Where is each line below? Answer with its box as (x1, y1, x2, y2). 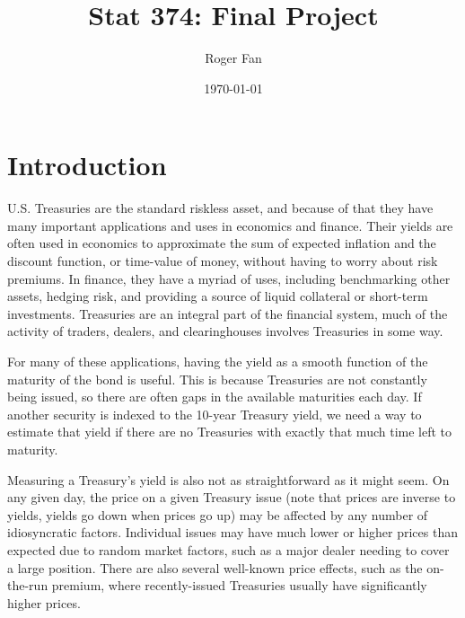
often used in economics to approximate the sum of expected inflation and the (7, 234, 436, 252)
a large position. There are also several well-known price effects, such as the (7, 558, 423, 577)
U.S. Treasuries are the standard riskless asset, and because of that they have (7, 199, 434, 217)
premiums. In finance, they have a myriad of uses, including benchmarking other (7, 269, 451, 287)
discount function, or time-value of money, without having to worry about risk (7, 252, 438, 270)
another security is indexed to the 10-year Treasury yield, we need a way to (7, 404, 422, 423)
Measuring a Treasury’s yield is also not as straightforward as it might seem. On (7, 470, 450, 489)
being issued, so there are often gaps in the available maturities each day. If (7, 387, 422, 406)
